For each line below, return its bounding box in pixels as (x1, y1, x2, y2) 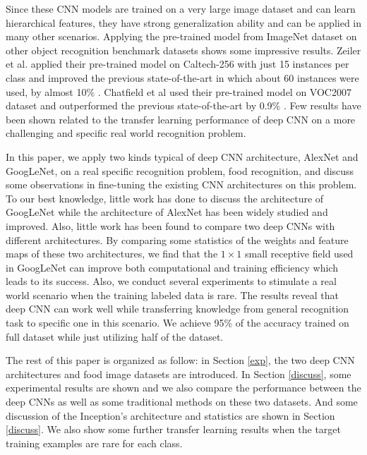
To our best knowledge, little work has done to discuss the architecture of (6, 190, 324, 205)
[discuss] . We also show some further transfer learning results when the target (6, 422, 342, 437)
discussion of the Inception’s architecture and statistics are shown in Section (6, 408, 335, 423)
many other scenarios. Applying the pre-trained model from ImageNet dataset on (6, 29, 357, 44)
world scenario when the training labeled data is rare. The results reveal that (6, 287, 339, 302)
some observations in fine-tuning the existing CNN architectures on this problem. (6, 177, 357, 192)
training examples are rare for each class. (6, 435, 183, 450)
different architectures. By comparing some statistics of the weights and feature (6, 232, 349, 247)
